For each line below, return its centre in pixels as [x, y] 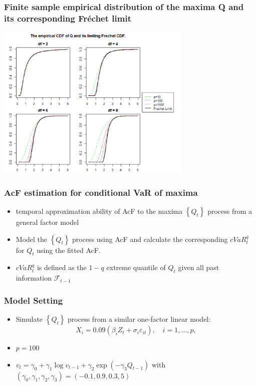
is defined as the [62, 267]
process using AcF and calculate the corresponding [150, 239]
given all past [199, 267]
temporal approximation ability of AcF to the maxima [99, 211]
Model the [32, 239]
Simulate [29, 319]
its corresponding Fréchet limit [68, 18]
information [34, 278]
